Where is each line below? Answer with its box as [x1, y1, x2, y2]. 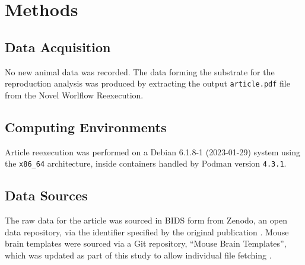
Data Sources [5, 186, 88, 205]
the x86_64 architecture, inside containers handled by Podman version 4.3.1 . [5, 157, 287, 170]
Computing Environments [5, 117, 167, 136]
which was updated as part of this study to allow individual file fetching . [5, 248, 272, 261]
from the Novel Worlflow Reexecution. [5, 88, 144, 101]
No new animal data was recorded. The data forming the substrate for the [5, 65, 275, 78]
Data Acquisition [5, 37, 111, 56]
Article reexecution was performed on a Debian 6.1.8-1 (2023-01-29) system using [5, 145, 301, 158]
